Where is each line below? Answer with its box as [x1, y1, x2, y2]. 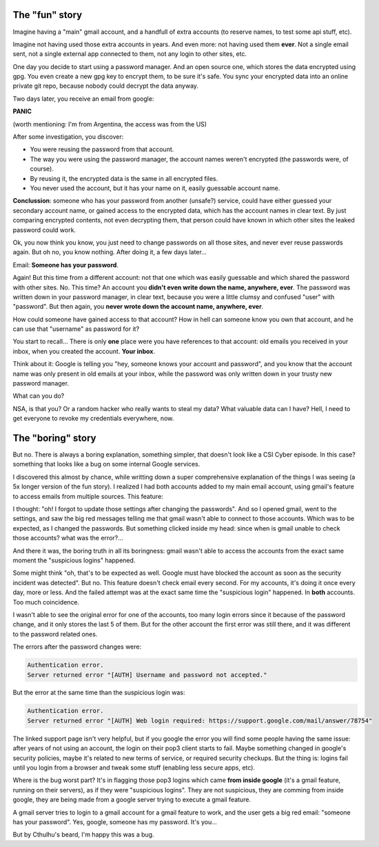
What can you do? [12, 392, 65, 400]
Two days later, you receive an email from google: [12, 94, 154, 103]
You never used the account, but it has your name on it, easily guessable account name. [30, 184, 280, 192]
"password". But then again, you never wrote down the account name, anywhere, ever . [12, 303, 264, 311]
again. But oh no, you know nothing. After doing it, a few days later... [12, 248, 207, 256]
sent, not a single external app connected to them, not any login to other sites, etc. [12, 50, 247, 58]
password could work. [12, 225, 76, 234]
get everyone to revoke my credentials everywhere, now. [12, 415, 174, 423]
